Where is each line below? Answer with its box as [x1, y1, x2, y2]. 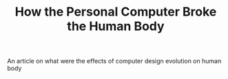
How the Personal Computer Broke [14, 4, 217, 20]
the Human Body [67, 18, 165, 34]
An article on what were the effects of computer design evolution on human [7, 57, 222, 65]
